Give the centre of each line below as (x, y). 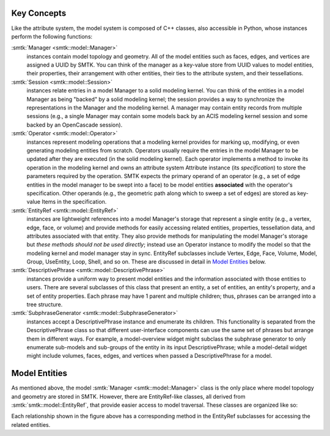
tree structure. (45, 305)
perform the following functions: (52, 36)
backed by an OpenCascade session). (75, 125)
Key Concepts (39, 13)
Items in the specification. (74, 202)
